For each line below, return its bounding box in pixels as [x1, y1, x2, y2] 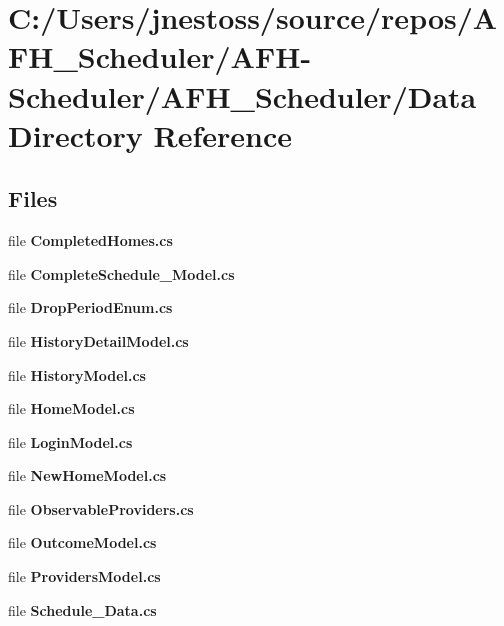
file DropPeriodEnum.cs [8, 297, 173, 318]
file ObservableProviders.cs [8, 498, 194, 519]
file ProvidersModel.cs [8, 566, 161, 587]
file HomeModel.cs [8, 398, 135, 419]
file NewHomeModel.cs [8, 465, 167, 486]
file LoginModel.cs [8, 431, 133, 452]
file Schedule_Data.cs [8, 599, 157, 620]
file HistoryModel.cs [8, 364, 146, 385]
